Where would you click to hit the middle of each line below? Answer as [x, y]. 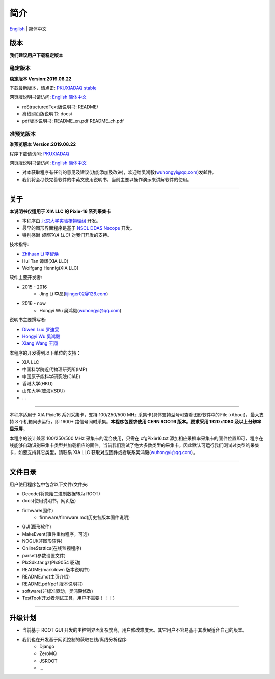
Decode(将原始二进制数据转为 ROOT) [61, 494]
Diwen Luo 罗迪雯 [41, 329]
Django [47, 646]
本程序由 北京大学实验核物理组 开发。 [61, 221]
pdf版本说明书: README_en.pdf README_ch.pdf [73, 121]
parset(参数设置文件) [44, 555]
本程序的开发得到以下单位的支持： [45, 353]
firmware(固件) [38, 510]
